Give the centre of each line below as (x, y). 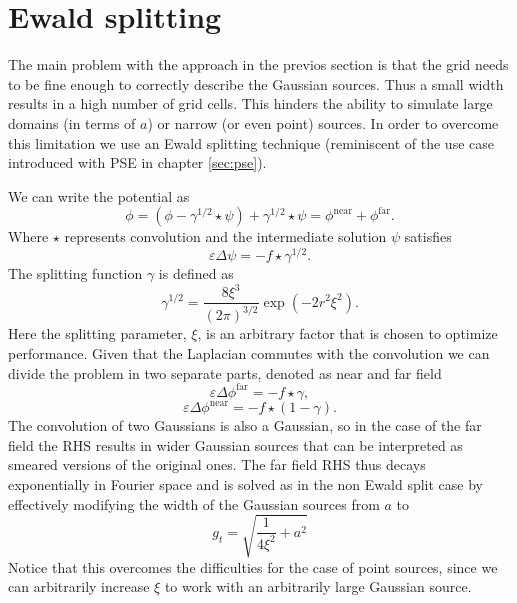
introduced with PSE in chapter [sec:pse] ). (137, 162)
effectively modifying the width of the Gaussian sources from (194, 503)
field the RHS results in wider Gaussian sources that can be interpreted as (235, 444)
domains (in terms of (72, 122)
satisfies (428, 236)
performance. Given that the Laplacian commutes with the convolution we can (249, 353)
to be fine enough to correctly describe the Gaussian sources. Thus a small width (256, 83)
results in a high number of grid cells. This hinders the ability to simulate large (250, 103)
